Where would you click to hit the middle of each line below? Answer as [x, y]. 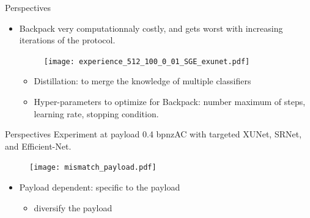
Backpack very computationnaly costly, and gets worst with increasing [151, 28]
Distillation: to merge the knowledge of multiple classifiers [142, 81]
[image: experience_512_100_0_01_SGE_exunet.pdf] [147, 61]
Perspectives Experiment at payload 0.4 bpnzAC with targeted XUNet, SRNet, [153, 134]
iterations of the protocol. [67, 40]
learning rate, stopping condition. [96, 113]
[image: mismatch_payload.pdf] [93, 168]
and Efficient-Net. [38, 146]
